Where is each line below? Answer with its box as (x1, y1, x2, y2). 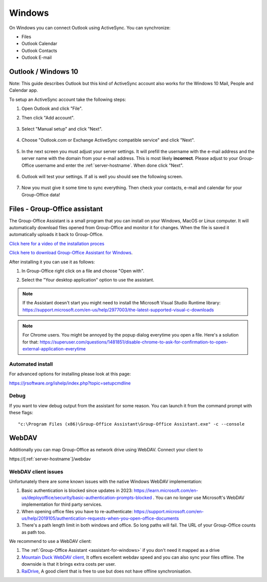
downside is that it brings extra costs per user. (21, 561, 116, 567)
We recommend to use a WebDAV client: (9, 538, 92, 544)
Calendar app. (9, 87, 38, 94)
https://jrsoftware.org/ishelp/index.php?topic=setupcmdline (9, 380, 131, 386)
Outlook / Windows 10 (9, 67, 79, 76)
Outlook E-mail (21, 54, 52, 60)
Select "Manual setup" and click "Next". (21, 126, 103, 132)
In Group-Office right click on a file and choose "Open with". (21, 268, 144, 274)
